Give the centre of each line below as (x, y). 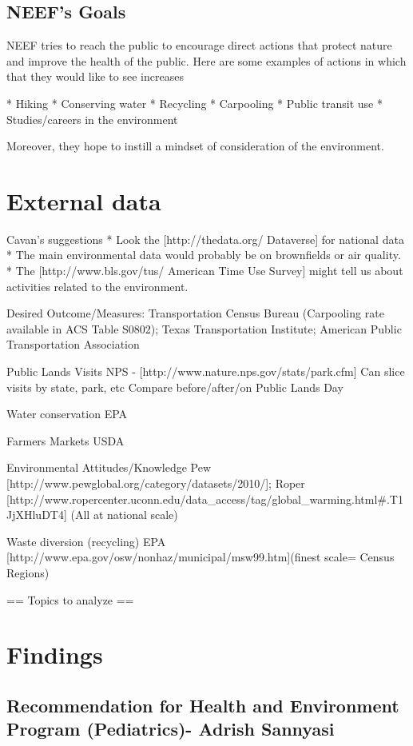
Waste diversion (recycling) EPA (86, 541)
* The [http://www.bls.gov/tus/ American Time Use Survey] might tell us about (205, 271)
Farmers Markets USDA (66, 440)
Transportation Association (73, 344)
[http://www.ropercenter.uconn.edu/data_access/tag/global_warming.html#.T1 (205, 499)
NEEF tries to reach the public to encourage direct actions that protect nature (199, 45)
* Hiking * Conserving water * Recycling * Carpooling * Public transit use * (195, 103)
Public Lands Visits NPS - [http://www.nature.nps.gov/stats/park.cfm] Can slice (206, 371)
